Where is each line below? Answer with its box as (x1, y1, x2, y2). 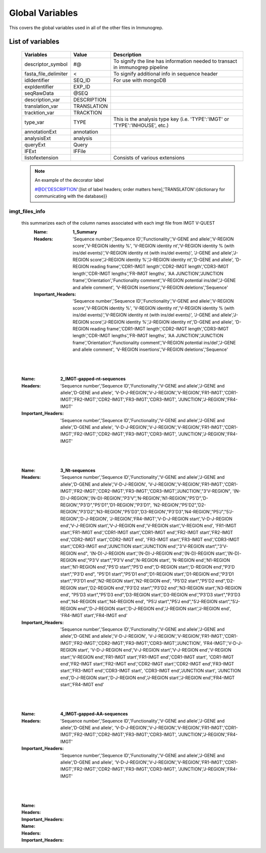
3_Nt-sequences (60, 467, 96, 473)
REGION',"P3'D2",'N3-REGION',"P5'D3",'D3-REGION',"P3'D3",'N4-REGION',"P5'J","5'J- (60, 509, 234, 515)
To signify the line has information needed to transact (113, 57, 237, 64)
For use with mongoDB (113, 77, 166, 83)
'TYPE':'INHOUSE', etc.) (113, 121, 169, 128)
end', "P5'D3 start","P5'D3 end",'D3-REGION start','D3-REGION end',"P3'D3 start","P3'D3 (60, 592, 241, 597)
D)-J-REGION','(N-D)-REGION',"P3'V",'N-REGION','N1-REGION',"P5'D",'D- (60, 495, 209, 501)
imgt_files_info (9, 208, 45, 215)
